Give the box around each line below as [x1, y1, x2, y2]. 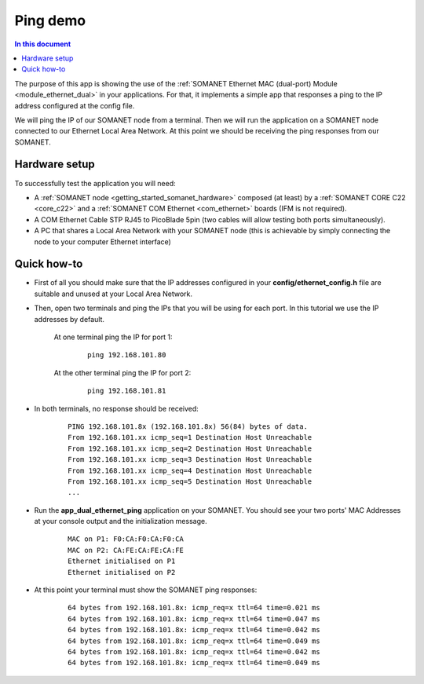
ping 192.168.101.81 [87, 386, 166, 396]
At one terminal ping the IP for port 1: [53, 332, 173, 342]
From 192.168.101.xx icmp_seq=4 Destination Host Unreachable [68, 466, 313, 475]
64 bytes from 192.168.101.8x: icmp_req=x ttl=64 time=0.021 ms [68, 603, 321, 613]
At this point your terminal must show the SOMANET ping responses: [34, 585, 258, 594]
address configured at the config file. [14, 101, 135, 110]
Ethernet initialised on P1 [68, 557, 176, 565]
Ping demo [14, 12, 86, 29]
